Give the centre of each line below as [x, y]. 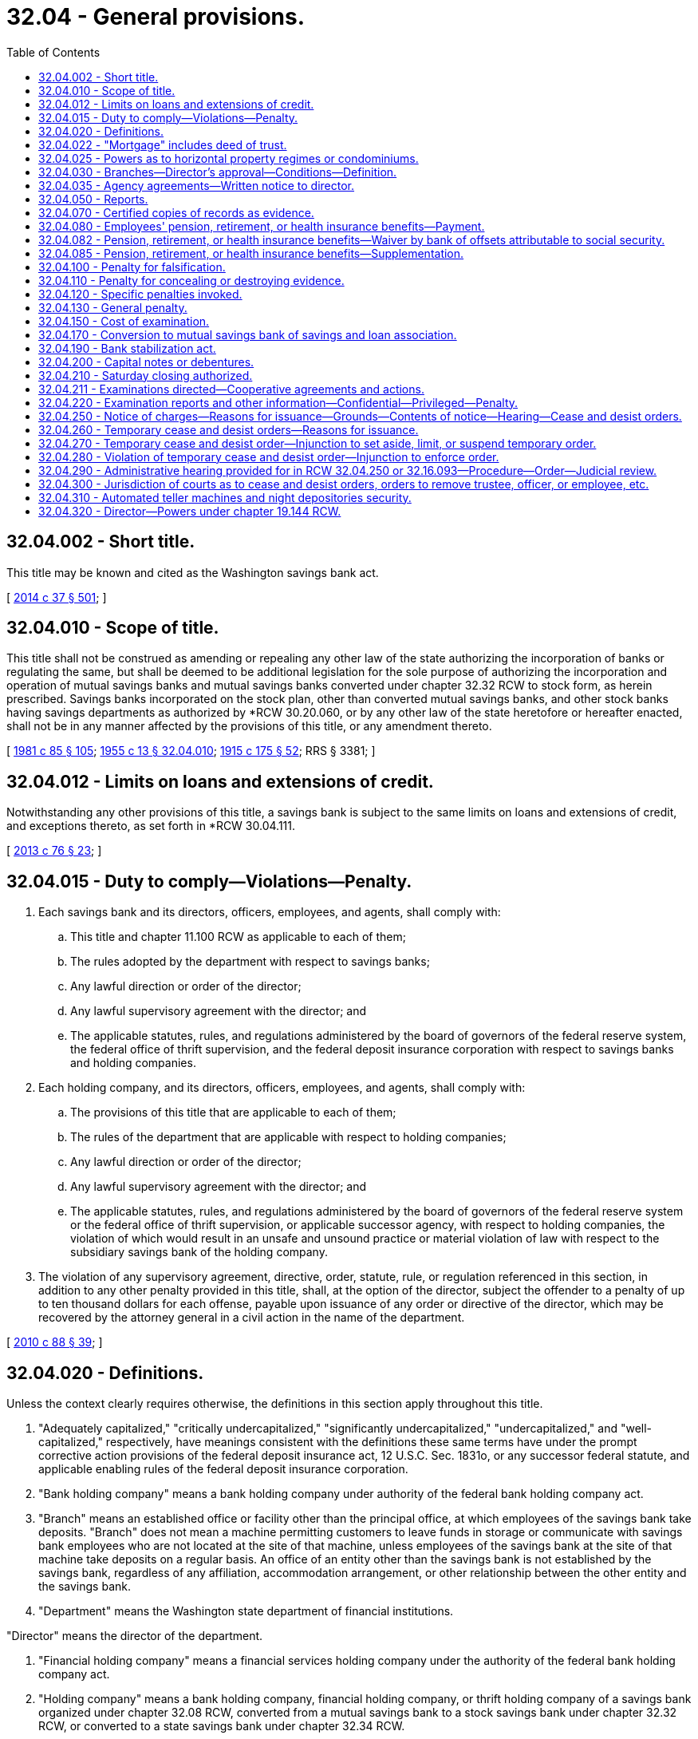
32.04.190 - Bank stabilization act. [127, 348]
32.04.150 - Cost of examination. [124, 321]
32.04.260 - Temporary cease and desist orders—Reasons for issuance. [229, 429]
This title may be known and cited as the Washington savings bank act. [193, 572]
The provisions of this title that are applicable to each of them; [233, 1113]
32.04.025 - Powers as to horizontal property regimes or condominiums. [229, 158]
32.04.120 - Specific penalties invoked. [140, 294]
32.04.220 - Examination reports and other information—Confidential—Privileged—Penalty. [278, 402]
